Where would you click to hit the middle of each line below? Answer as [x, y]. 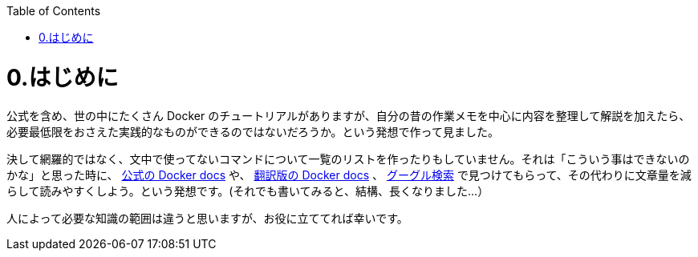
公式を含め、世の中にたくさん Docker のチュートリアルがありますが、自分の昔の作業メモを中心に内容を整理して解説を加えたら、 [349, 115]
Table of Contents [54, 11]
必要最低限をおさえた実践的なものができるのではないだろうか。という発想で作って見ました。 [253, 131]
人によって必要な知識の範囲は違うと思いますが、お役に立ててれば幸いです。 [207, 218]
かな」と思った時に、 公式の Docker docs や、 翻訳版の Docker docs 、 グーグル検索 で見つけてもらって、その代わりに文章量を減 [349, 175]
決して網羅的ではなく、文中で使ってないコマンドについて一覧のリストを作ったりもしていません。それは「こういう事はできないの [348, 159]
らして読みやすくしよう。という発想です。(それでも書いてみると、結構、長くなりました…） [248, 191]
